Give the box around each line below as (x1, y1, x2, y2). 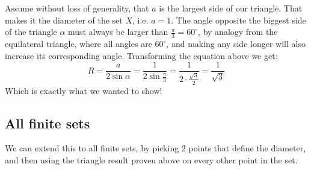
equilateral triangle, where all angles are (5, 37, 152, 50)
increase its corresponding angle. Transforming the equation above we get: (5, 49, 278, 61)
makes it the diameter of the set (5, 13, 123, 26)
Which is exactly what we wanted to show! (5, 84, 162, 96)
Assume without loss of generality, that (5, 2, 149, 14)
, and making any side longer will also (166, 37, 306, 50)
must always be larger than (68, 25, 168, 38)
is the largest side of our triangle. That (159, 2, 303, 14)
